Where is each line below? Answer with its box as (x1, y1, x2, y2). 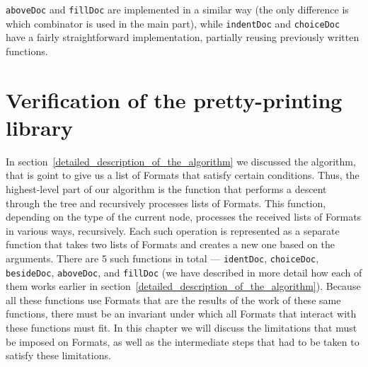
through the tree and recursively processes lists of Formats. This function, (6, 195, 326, 210)
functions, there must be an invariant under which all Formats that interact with (6, 306, 357, 321)
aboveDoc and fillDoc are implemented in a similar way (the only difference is (6, 2, 349, 16)
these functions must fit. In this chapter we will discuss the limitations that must (6, 320, 357, 335)
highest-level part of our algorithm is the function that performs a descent (6, 182, 327, 196)
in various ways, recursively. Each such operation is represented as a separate (6, 223, 340, 238)
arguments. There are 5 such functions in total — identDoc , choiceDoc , (6, 250, 319, 265)
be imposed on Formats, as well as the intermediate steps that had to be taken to (6, 334, 360, 349)
